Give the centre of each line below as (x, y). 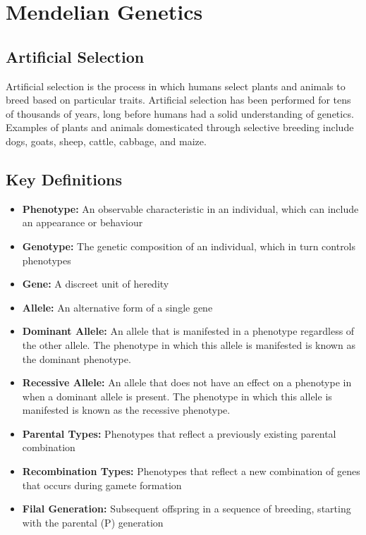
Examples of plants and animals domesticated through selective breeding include (180, 127)
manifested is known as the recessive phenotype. (126, 410)
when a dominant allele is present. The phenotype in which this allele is (177, 396)
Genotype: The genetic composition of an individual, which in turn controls (189, 246)
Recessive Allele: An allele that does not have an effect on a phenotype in (187, 382)
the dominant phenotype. (77, 358)
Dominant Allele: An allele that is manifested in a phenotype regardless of (188, 331)
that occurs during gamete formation (102, 485)
